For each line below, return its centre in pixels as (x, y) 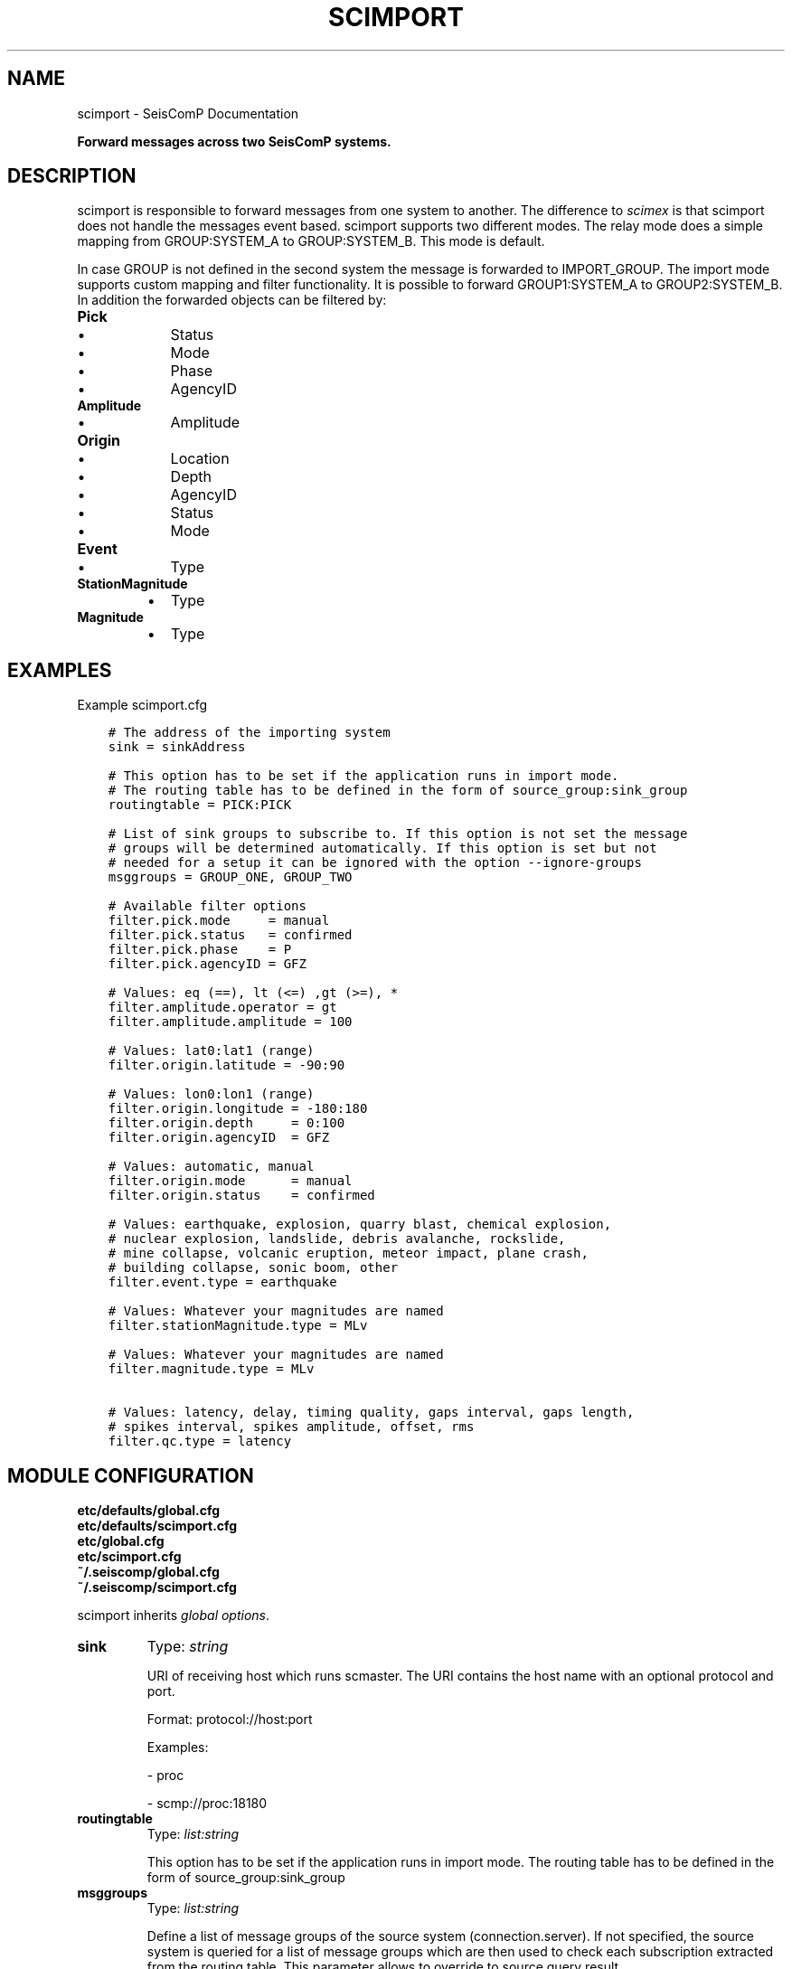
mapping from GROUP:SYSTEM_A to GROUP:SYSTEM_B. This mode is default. (311, 241)
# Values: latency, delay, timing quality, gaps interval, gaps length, (371, 1413)
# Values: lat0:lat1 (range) (211, 1051)
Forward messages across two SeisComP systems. (234, 141)
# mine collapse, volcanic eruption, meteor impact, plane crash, (348, 1253)
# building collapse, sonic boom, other (253, 1268)
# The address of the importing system (249, 733)
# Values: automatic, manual (211, 1167)
